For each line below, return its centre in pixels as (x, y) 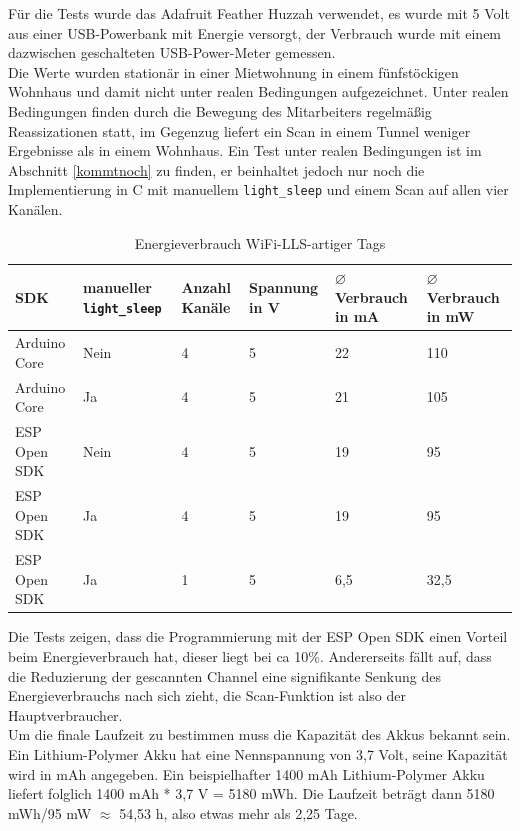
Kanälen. (35, 209)
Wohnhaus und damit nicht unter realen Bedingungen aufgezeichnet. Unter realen (258, 91)
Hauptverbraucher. (65, 714)
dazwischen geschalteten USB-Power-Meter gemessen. (172, 52)
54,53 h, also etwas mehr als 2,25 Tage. (238, 812)
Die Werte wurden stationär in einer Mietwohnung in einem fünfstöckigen (233, 71)
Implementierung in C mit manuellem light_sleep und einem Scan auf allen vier (258, 189)
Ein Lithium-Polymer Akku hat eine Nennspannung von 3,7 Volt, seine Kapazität (258, 754)
